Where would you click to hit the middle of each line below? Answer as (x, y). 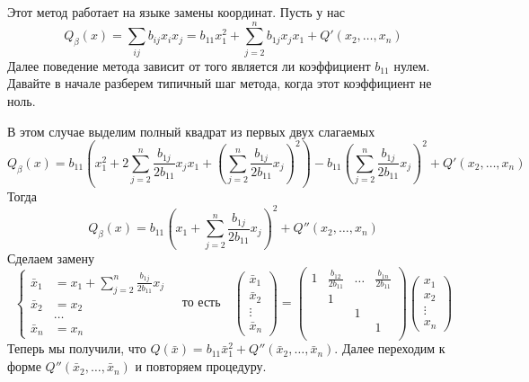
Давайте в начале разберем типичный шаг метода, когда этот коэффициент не (220, 83)
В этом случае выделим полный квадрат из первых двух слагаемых (191, 131)
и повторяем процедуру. (201, 366)
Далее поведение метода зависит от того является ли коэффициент (189, 65)
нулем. (412, 65)
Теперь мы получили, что (77, 348)
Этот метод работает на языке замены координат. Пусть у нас (176, 12)
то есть (201, 303)
